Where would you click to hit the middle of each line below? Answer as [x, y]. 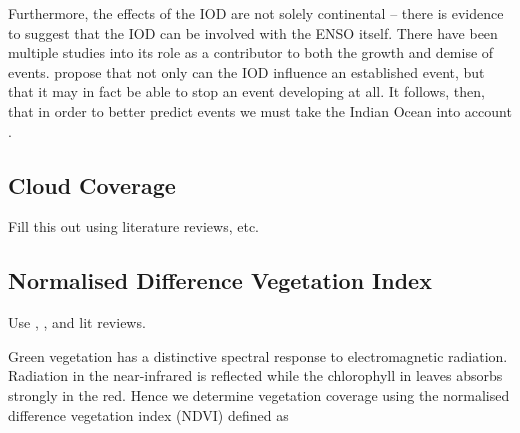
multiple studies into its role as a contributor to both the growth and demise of [251, 52]
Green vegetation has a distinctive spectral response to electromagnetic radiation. [258, 355]
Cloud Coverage [92, 184]
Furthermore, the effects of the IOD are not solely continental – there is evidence [256, 13]
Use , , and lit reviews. [77, 322]
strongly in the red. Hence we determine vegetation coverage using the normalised [259, 394]
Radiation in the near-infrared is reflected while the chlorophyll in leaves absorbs [255, 375]
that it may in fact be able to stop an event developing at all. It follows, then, [246, 91]
